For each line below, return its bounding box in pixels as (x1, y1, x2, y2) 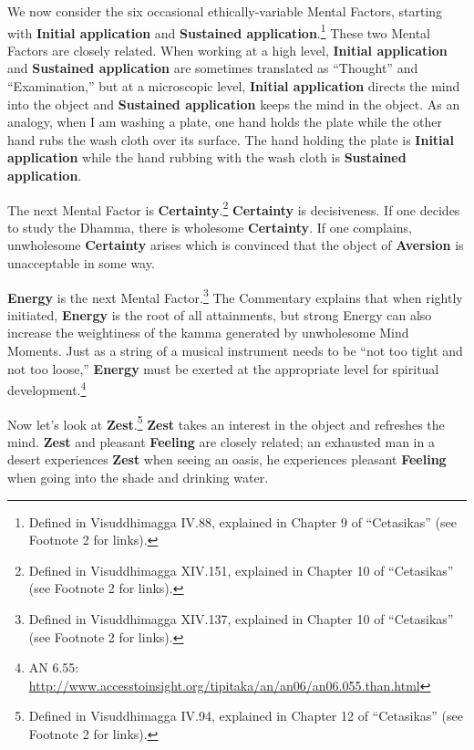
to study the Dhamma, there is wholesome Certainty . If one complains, (7, 217, 412, 236)
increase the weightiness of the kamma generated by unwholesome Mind (7, 323, 409, 342)
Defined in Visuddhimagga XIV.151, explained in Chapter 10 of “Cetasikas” (28, 560, 454, 579)
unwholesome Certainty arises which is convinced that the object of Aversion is (7, 235, 464, 255)
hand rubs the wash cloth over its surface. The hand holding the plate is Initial (7, 130, 454, 149)
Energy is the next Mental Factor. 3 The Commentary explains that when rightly (7, 285, 463, 307)
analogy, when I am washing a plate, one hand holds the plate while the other (7, 112, 442, 131)
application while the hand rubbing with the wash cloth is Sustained (7, 148, 407, 167)
